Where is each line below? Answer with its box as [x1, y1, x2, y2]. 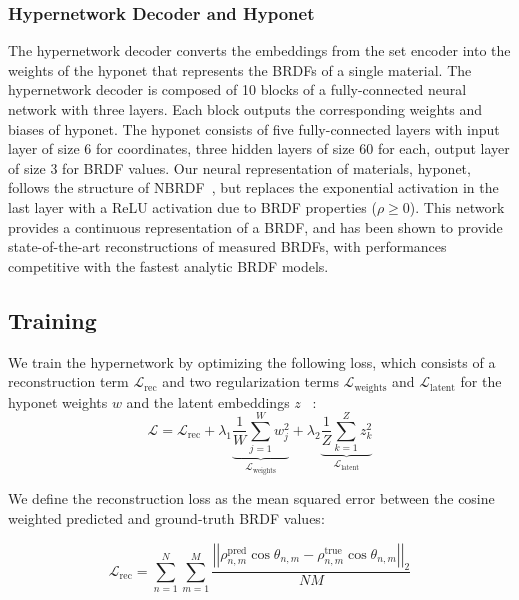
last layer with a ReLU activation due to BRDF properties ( [8, 196, 377, 217]
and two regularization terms [162, 371, 339, 392]
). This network [409, 196, 505, 217]
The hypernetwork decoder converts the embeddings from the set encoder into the [8, 40, 511, 61]
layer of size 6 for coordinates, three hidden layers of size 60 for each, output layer [8, 138, 510, 159]
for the [460, 371, 502, 392]
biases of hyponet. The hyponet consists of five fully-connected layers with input [8, 118, 500, 139]
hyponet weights [8, 391, 108, 412]
